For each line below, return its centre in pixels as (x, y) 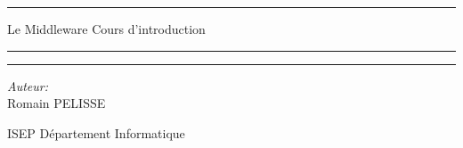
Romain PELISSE (57, 103)
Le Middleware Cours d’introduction (106, 29)
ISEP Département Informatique (96, 132)
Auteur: (28, 85)
